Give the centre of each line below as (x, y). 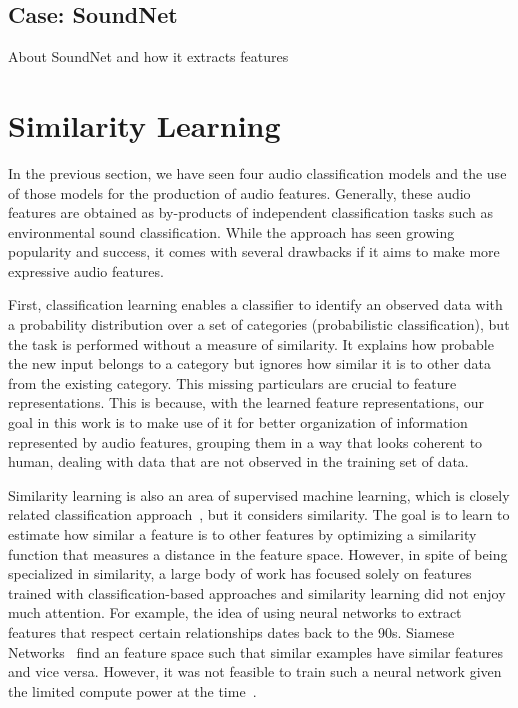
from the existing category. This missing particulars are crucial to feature (232, 382)
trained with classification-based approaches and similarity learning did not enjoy (257, 592)
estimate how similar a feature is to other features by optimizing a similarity (242, 534)
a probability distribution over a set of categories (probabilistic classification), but (259, 324)
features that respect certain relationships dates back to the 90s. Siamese (231, 631)
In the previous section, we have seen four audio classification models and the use (257, 172)
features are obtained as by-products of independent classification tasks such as (250, 212)
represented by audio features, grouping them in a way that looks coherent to (245, 441)
